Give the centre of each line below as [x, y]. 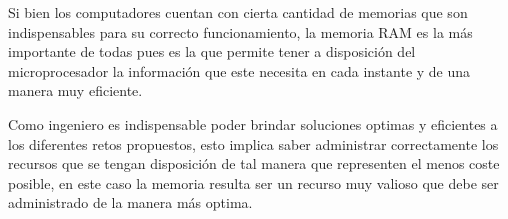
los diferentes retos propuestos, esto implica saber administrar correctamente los [253, 143]
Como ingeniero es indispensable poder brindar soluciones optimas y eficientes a [253, 123]
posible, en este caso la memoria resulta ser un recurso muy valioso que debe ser [253, 182]
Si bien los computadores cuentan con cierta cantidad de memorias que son [238, 12]
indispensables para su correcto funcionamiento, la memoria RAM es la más [240, 31]
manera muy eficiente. [75, 90]
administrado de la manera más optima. [130, 202]
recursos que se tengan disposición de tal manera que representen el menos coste [254, 163]
